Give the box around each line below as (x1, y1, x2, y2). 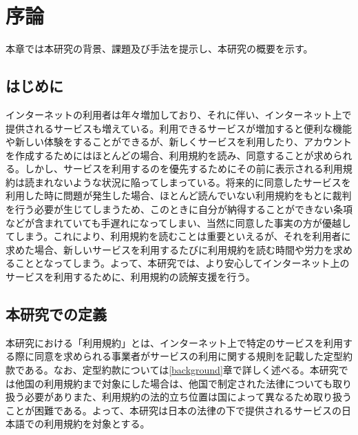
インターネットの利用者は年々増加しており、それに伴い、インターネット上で (6, 107, 352, 121)
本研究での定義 (6, 303, 107, 325)
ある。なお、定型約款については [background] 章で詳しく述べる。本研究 (24, 363, 339, 377)
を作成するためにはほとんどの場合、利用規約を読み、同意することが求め (6, 148, 333, 162)
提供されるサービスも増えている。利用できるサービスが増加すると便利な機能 (6, 121, 352, 135)
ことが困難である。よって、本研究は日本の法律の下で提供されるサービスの (6, 403, 342, 417)
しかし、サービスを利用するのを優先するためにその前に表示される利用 (24, 161, 343, 176)
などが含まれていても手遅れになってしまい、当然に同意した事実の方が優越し (6, 215, 351, 230)
